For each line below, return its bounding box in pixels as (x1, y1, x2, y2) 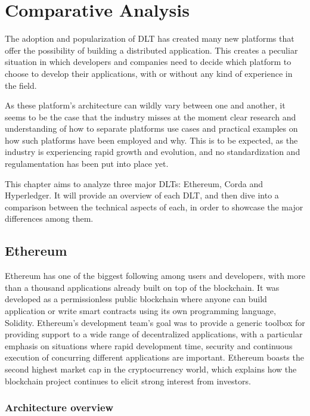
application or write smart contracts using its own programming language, (5, 305, 276, 317)
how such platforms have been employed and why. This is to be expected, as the (5, 134, 298, 146)
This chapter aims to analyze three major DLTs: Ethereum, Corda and (5, 177, 263, 190)
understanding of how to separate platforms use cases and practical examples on (5, 122, 298, 135)
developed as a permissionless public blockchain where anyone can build (5, 293, 267, 305)
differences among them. (5, 212, 94, 225)
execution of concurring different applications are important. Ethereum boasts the (5, 351, 304, 364)
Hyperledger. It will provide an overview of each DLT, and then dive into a (5, 189, 279, 201)
